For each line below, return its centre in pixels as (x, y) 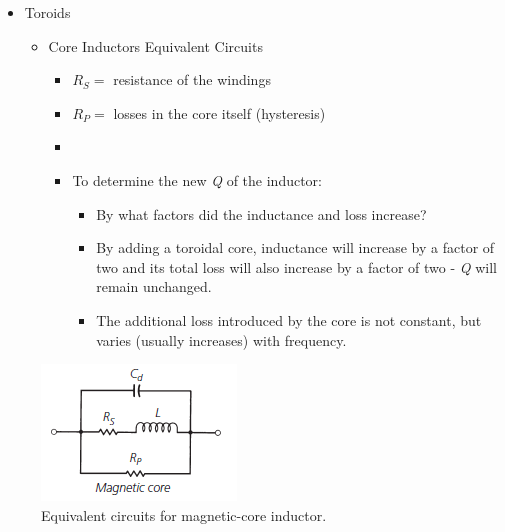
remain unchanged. (154, 286)
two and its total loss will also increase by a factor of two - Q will (297, 266)
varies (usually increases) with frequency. (221, 339)
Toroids (47, 12)
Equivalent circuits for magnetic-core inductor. (184, 514)
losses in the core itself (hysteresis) (219, 112)
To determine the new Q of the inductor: (197, 179)
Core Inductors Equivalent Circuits (155, 45)
